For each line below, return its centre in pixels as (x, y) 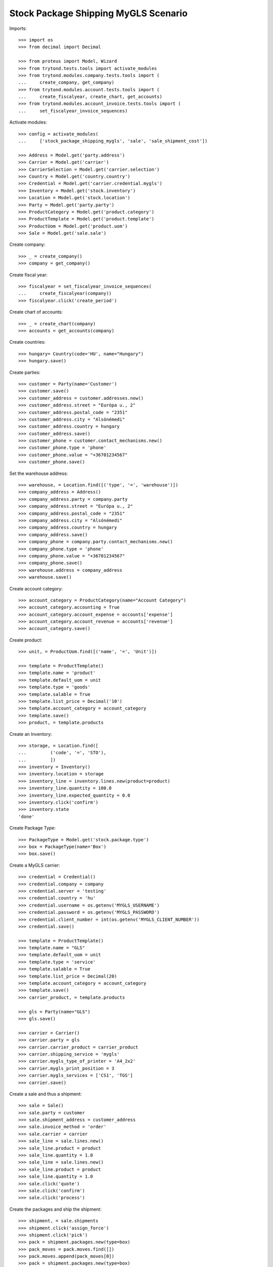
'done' (27, 816)
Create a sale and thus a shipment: (45, 1094)
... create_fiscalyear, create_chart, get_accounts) (90, 97)
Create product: (26, 640)
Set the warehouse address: (39, 473)
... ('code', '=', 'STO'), (62, 753)
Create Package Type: (32, 828)
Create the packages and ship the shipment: (56, 1209)
